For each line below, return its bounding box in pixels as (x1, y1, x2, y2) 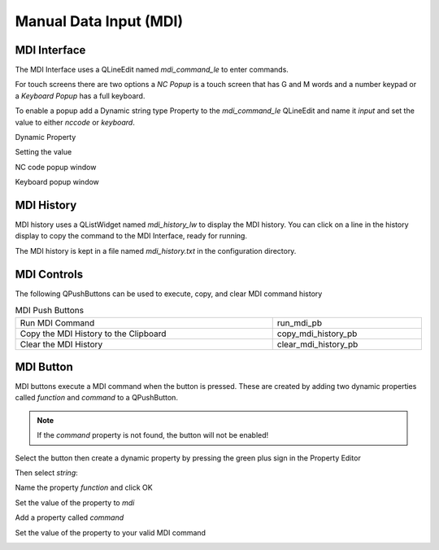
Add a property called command (15, 513, 124, 522)
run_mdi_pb (276, 317, 323, 329)
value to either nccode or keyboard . (15, 117, 136, 127)
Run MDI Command (20, 317, 95, 329)
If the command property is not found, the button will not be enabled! (37, 430, 269, 440)
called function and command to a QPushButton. (15, 393, 179, 403)
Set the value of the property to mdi (15, 497, 135, 508)
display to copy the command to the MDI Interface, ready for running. (15, 231, 248, 241)
